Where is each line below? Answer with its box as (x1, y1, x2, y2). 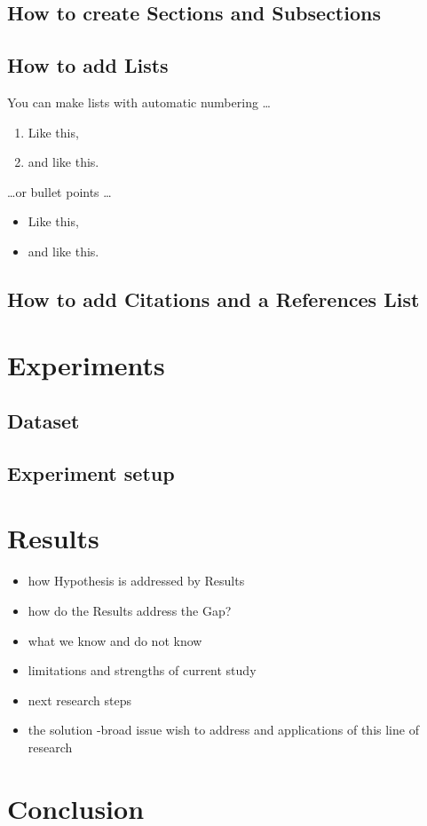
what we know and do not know (28, 631, 202, 649)
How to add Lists (7, 51, 169, 79)
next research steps (28, 690, 131, 709)
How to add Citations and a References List (7, 285, 420, 312)
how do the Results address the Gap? (28, 601, 232, 619)
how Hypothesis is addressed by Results (28, 571, 245, 590)
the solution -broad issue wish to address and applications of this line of (28, 720, 419, 739)
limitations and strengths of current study (28, 661, 257, 680)
